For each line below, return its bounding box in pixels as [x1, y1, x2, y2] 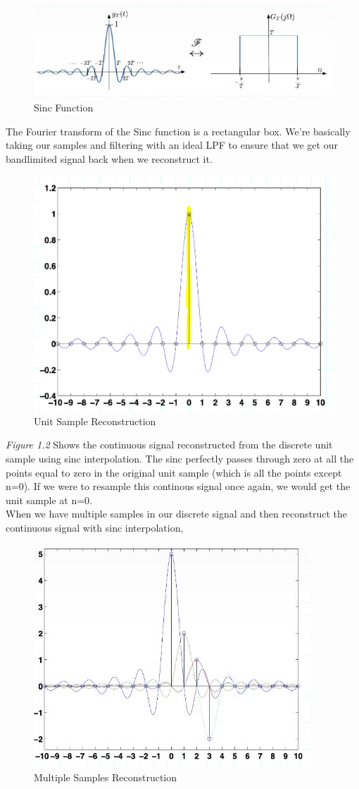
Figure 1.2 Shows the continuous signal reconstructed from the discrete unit [6, 437, 333, 452]
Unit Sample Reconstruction [34, 413, 156, 428]
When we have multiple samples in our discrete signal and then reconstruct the [6, 506, 348, 521]
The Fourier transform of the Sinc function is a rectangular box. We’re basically [6, 123, 351, 138]
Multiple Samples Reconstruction [34, 770, 177, 785]
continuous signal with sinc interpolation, [6, 520, 184, 535]
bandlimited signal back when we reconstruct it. [6, 151, 213, 166]
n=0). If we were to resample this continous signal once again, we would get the [6, 479, 351, 494]
